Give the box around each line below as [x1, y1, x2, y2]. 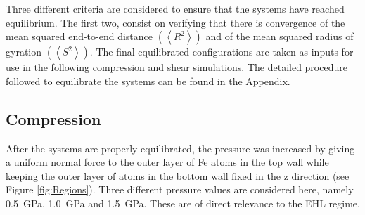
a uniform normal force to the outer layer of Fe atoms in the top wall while [6, 155, 329, 169]
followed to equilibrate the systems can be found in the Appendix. [6, 73, 290, 88]
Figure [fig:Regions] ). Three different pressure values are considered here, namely [6, 182, 354, 197]
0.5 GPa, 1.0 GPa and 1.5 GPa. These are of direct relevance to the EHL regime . [6, 195, 360, 210]
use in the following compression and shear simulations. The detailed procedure [6, 60, 347, 74]
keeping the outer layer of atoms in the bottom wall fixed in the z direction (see [6, 168, 350, 183]
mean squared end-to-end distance [6, 29, 153, 44]
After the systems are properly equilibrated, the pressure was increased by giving [6, 141, 355, 155]
